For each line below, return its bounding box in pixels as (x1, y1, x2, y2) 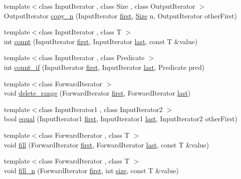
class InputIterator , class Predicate (39, 52, 145, 63)
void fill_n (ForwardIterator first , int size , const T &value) (4, 165, 179, 175)
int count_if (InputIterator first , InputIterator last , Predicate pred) (4, 62, 205, 72)
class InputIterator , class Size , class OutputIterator (39, 1, 195, 11)
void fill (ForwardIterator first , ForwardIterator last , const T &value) (4, 139, 209, 149)
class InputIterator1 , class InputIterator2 (39, 104, 163, 114)
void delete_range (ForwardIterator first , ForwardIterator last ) (4, 88, 191, 98)
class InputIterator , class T (39, 27, 122, 37)
